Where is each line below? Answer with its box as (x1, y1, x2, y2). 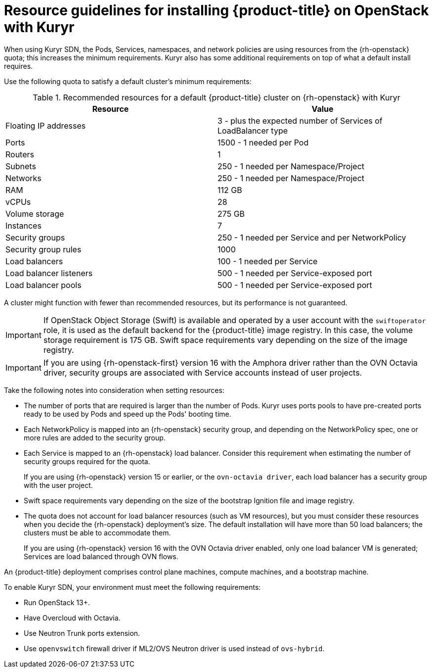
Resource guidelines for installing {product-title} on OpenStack (4, 2, 429, 19)
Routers (5, 149, 34, 159)
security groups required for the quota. (24, 457, 150, 466)
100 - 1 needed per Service (217, 256, 318, 266)
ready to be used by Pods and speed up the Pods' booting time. (24, 409, 231, 418)
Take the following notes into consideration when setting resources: (4, 385, 224, 394)
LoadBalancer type (217, 125, 288, 136)
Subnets (5, 161, 36, 171)
